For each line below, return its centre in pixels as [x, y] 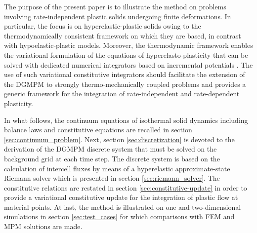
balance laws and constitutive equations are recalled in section [98, 130]
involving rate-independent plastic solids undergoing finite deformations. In [118, 16]
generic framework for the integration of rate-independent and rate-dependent [122, 94]
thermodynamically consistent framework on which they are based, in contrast [123, 35]
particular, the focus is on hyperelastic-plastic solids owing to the [103, 26]
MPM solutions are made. [43, 226]
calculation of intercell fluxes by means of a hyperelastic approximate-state [117, 168]
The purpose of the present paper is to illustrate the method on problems [115, 6]
